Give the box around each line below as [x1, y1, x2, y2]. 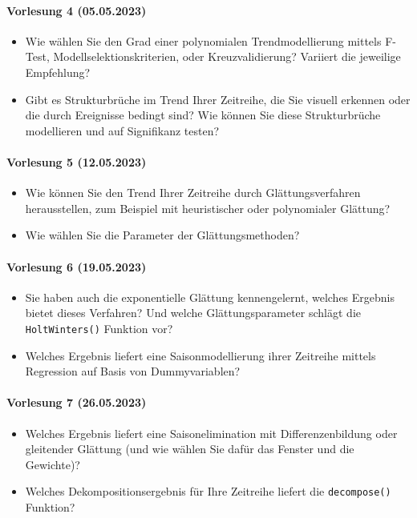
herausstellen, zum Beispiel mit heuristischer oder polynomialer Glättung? [25, 199, 391, 216]
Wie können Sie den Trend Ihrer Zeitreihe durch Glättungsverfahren [25, 184, 361, 201]
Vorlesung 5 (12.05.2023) [6, 153, 147, 170]
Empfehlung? [25, 63, 91, 80]
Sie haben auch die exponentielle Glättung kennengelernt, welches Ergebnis [25, 288, 395, 305]
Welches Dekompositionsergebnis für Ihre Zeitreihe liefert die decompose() [25, 483, 391, 500]
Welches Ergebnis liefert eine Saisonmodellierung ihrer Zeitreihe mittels [25, 347, 376, 363]
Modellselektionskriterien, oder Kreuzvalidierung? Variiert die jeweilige [53, 48, 401, 65]
